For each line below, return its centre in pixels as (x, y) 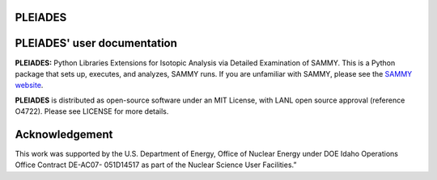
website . (29, 86)
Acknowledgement (64, 134)
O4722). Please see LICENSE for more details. (92, 111)
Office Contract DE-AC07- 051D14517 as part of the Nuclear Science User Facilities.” (156, 165)
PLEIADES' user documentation (96, 43)
